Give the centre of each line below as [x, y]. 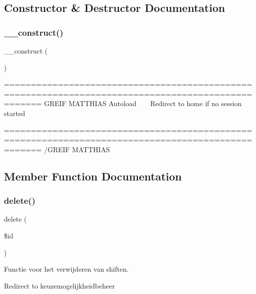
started [15, 113]
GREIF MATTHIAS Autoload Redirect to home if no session [143, 103]
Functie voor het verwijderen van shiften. [66, 269]
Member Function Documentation [93, 176]
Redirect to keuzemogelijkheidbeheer [59, 285]
